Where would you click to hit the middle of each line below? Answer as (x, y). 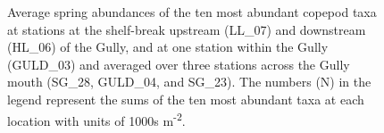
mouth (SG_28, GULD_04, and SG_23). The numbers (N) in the (189, 82)
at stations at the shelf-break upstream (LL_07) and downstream (187, 29)
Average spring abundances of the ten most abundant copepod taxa (192, 12)
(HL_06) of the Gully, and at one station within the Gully (168, 47)
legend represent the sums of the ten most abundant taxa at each (186, 99)
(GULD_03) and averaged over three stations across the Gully (179, 64)
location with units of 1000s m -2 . (96, 119)
